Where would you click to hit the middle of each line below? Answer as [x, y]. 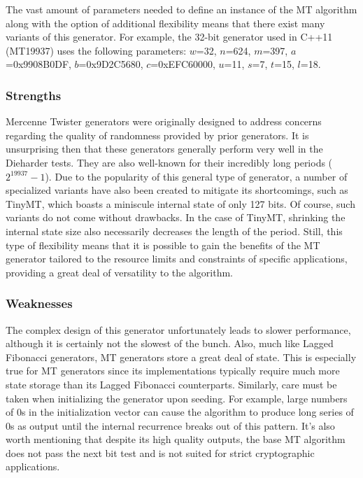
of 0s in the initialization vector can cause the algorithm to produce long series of [180, 412]
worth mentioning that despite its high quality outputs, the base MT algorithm [176, 439]
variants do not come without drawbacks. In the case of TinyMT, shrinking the [176, 217]
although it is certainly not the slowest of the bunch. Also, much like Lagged [170, 343]
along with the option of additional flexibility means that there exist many [165, 23]
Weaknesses [39, 303]
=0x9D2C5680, [111, 64]
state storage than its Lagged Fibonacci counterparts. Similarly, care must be [171, 384]
